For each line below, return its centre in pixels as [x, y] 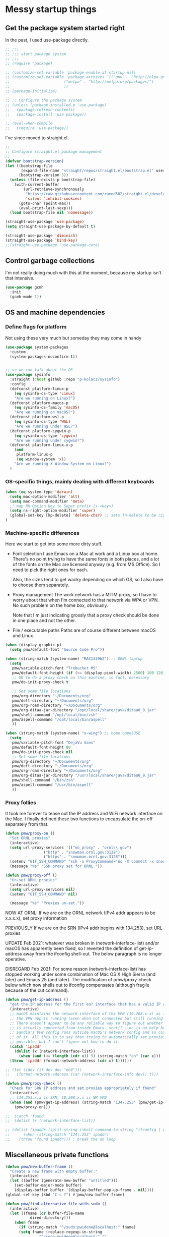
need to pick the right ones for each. [50, 570]
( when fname [27, 1223]
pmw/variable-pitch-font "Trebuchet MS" [55, 668]
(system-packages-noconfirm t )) [44, 357]
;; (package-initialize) [31, 91]
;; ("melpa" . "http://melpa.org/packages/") [80, 82]
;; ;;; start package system [36, 54]
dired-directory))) [50, 1218]
